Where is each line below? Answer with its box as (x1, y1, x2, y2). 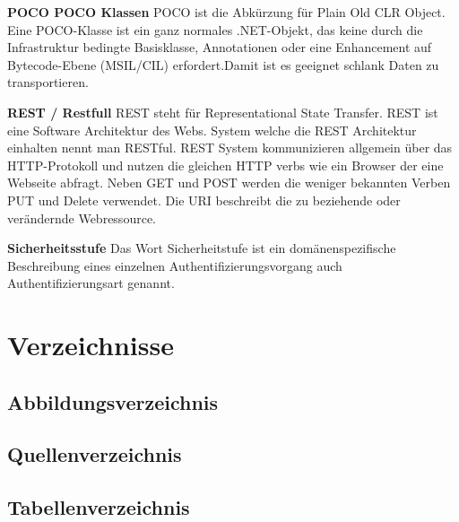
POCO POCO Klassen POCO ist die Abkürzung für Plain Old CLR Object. (7, 3, 446, 21)
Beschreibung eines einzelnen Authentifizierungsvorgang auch (7, 256, 342, 274)
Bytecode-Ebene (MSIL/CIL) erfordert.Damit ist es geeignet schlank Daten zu (7, 55, 439, 74)
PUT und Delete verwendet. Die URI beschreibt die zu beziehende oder (7, 190, 401, 209)
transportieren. (7, 73, 89, 91)
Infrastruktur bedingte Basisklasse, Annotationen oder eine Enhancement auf (7, 38, 432, 57)
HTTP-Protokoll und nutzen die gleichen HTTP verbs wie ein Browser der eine (7, 155, 444, 174)
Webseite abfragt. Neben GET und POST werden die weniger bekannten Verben (7, 173, 451, 192)
